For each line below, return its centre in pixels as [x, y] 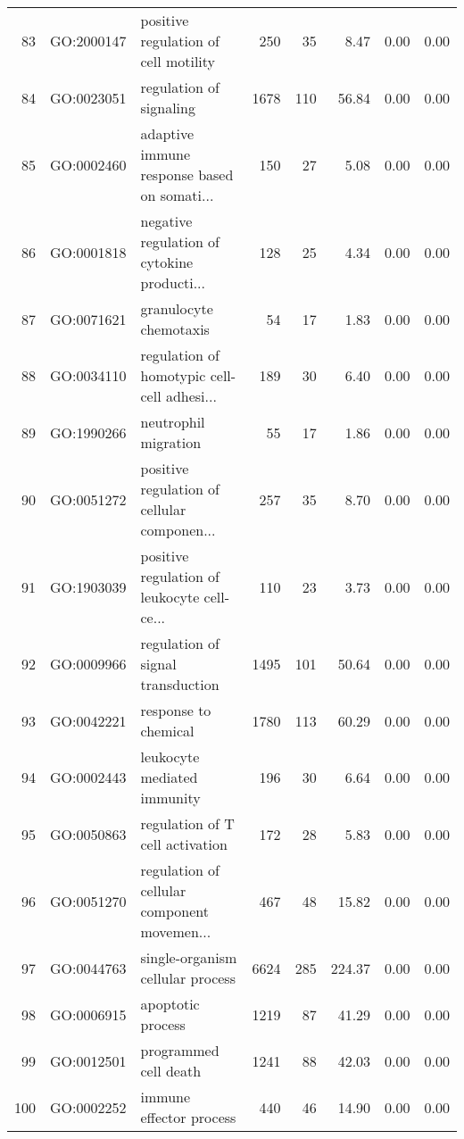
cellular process [188, 978]
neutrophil [173, 422]
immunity [170, 798]
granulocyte [177, 308]
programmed [180, 1050]
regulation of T [187, 823]
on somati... [177, 195]
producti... [173, 283]
